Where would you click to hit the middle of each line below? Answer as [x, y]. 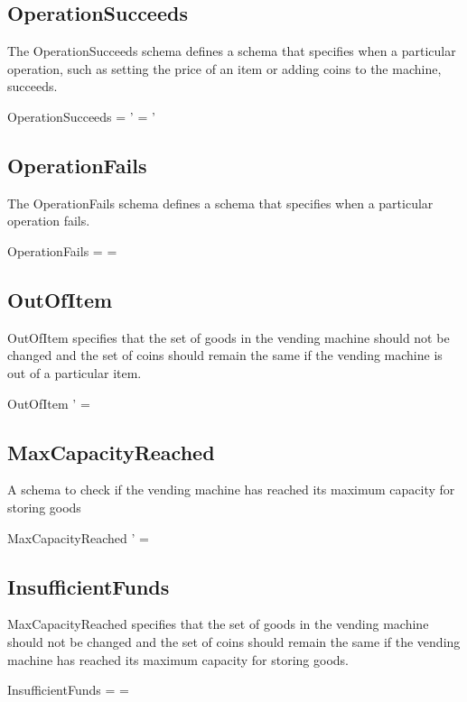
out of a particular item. [75, 372]
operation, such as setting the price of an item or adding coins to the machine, [224, 68]
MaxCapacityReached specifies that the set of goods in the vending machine [218, 624]
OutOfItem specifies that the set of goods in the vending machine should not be [229, 337]
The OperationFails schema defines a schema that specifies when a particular [220, 203]
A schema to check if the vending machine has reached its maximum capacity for [231, 490]
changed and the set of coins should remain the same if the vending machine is [225, 355]
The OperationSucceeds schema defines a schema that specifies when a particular [232, 51]
